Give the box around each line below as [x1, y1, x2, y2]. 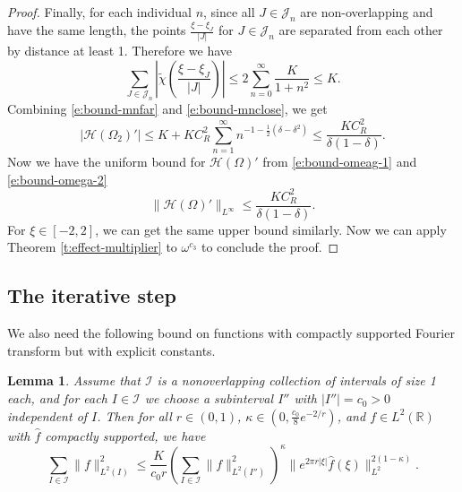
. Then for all [97, 406, 172, 425]
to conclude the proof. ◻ [201, 237, 339, 256]
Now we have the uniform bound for [7, 152, 206, 171]
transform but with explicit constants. [7, 341, 216, 359]
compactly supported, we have [45, 426, 206, 445]
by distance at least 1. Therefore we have [7, 41, 233, 60]
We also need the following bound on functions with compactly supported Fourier [7, 324, 455, 342]
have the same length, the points [7, 21, 186, 39]
